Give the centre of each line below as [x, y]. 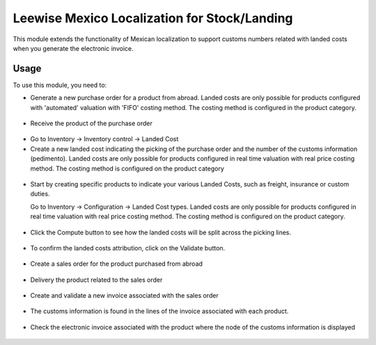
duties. [40, 194]
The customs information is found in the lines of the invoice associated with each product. [159, 311]
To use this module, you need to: [60, 85]
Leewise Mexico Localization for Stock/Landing [153, 18]
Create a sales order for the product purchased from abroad [117, 264]
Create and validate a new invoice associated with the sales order [124, 296]
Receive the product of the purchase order [91, 123]
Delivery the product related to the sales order [96, 280]
